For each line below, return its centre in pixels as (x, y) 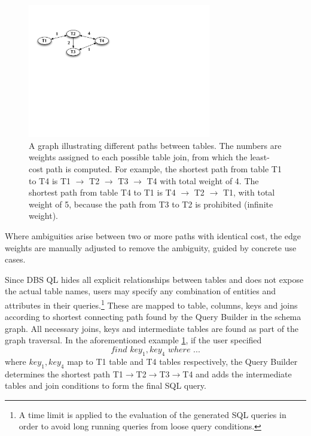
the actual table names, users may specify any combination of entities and (141, 291)
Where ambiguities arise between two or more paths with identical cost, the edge (153, 235)
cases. (15, 259)
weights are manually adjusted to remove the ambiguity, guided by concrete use (151, 247)
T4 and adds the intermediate (237, 374)
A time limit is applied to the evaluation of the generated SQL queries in (153, 414)
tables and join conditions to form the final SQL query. (106, 385)
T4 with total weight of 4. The (203, 180)
